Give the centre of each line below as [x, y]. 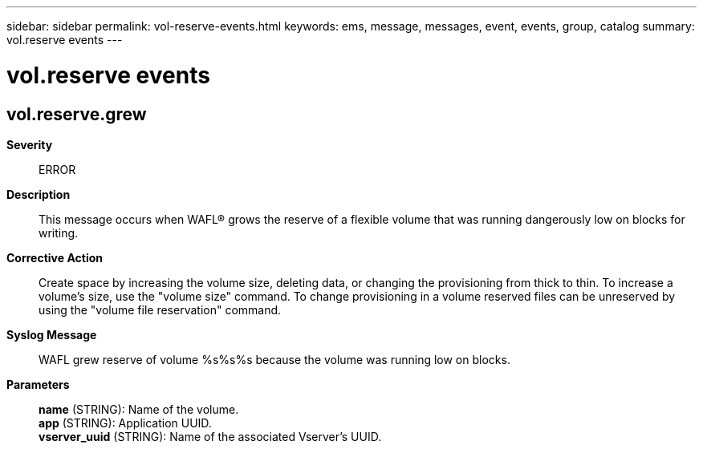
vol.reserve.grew [77, 114]
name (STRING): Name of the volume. [139, 409]
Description [39, 194]
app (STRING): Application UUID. [125, 423]
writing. [59, 233]
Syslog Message [52, 334]
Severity [30, 144]
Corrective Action [55, 257]
